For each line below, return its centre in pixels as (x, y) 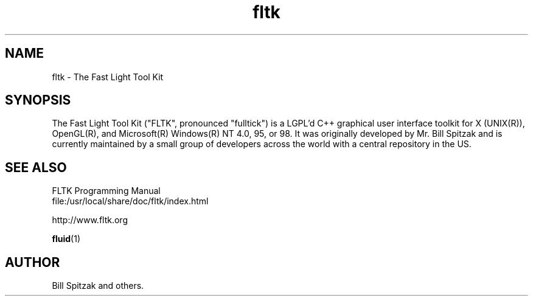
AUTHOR (33, 262)
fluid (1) (66, 239)
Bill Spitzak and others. (98, 286)
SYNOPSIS (38, 100)
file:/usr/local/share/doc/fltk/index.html (130, 201)
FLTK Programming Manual (106, 191)
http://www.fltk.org (90, 220)
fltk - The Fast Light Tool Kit (108, 77)
